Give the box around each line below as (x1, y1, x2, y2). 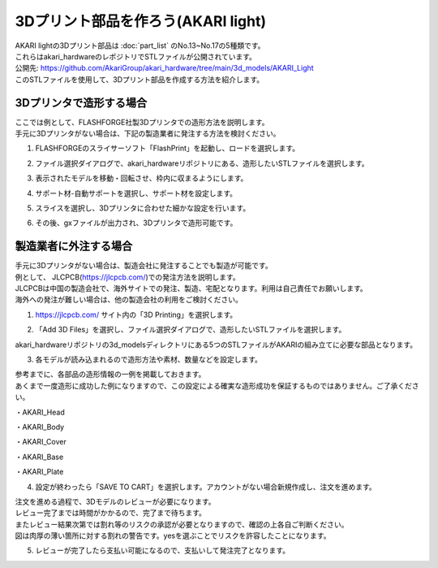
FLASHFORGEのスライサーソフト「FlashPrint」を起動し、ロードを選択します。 (35, 143, 300, 154)
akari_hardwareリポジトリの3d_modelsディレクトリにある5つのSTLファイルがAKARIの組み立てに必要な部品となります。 (15, 340, 418, 349)
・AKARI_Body (15, 422, 65, 431)
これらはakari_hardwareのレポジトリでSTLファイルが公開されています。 (15, 51, 257, 61)
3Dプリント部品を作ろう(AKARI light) (15, 12, 267, 30)
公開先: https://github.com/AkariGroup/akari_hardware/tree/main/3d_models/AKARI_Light (15, 63, 314, 73)
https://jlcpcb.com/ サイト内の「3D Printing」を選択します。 (35, 310, 238, 319)
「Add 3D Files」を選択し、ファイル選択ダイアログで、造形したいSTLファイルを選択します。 (35, 325, 346, 335)
